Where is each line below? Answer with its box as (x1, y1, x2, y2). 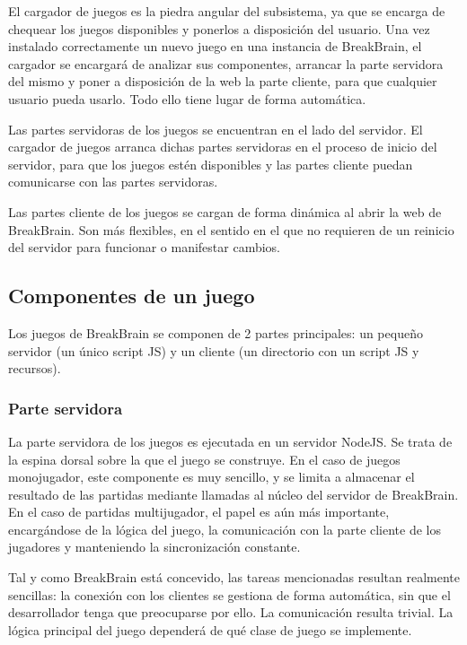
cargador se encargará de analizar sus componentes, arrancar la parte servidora (8, 54, 444, 73)
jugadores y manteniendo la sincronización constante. (8, 537, 301, 556)
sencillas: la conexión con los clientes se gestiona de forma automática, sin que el (8, 585, 451, 604)
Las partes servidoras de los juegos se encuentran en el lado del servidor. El (8, 119, 423, 138)
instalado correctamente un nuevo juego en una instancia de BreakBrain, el (8, 37, 422, 56)
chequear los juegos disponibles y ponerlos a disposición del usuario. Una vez (8, 19, 430, 38)
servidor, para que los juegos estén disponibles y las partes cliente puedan (8, 154, 413, 173)
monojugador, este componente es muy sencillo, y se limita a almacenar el (8, 467, 415, 486)
